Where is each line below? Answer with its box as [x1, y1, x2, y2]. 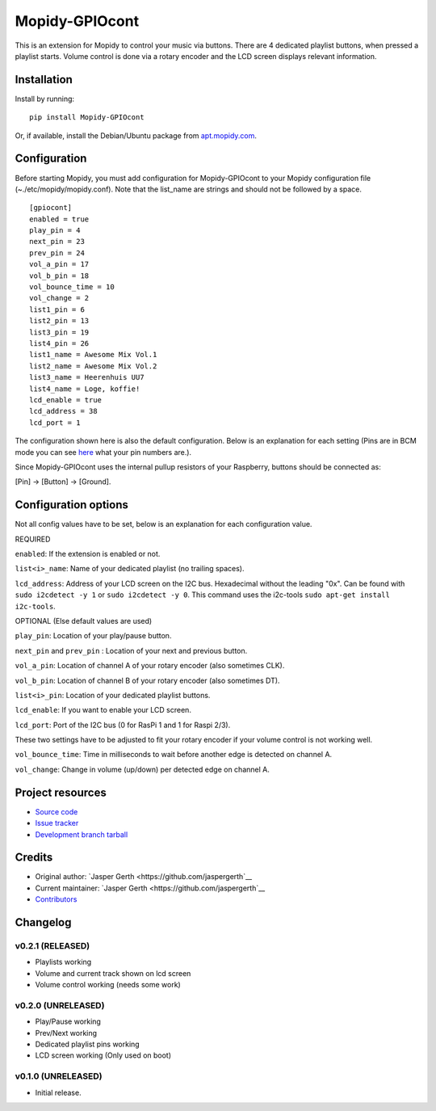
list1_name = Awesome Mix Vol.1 [29, 350, 157, 360]
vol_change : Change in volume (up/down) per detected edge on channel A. [15, 764, 270, 774]
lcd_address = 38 [29, 406, 98, 416]
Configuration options [15, 498, 129, 512]
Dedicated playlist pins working [35, 1039, 140, 1050]
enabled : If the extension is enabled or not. [15, 549, 161, 558]
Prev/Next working [35, 1028, 97, 1037]
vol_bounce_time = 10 [29, 283, 115, 292]
